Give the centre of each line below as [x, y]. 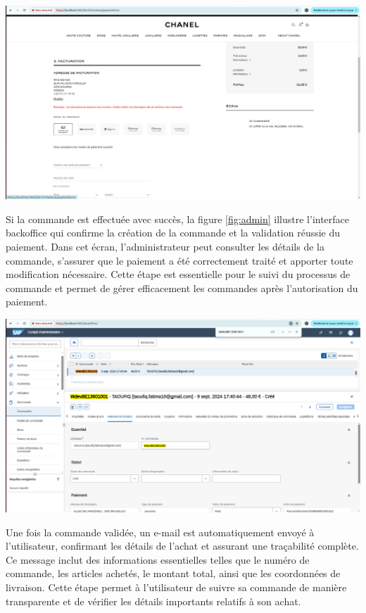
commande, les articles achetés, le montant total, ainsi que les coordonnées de [173, 573]
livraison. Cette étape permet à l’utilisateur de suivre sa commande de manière [176, 587]
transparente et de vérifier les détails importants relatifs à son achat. [153, 601]
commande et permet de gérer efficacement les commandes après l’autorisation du [182, 287]
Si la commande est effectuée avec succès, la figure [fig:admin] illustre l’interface [178, 219]
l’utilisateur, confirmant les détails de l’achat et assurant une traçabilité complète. [182, 546]
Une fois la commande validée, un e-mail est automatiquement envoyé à [160, 532]
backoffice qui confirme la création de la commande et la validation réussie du [173, 233]
